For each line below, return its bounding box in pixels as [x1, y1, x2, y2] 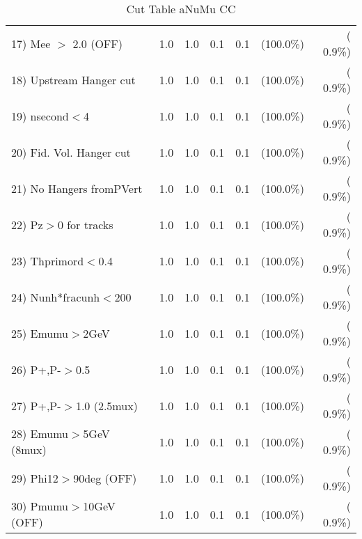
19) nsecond [11, 107, 69, 124]
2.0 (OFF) [72, 35, 123, 52]
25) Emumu [11, 325, 69, 341]
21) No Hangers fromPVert [11, 180, 143, 196]
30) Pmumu [11, 498, 69, 514]
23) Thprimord [11, 252, 84, 269]
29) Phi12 [11, 469, 58, 486]
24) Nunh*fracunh [11, 288, 100, 305]
